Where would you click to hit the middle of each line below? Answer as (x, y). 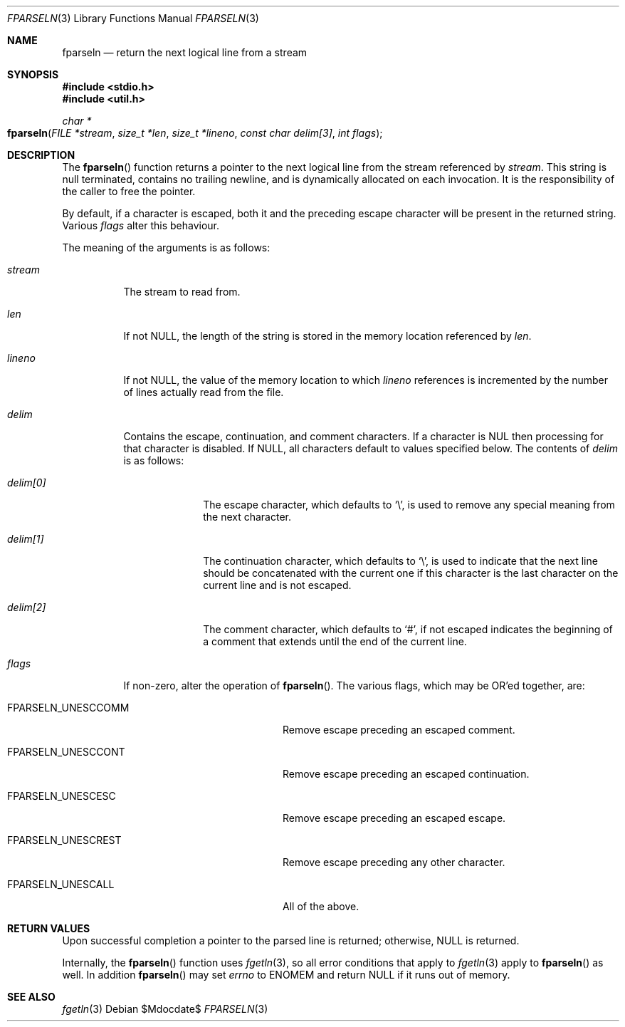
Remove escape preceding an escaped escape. (394, 818)
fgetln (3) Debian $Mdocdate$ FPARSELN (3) (165, 1009)
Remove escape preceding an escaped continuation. (406, 774)
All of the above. (321, 906)
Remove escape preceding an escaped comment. (399, 730)
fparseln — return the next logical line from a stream (185, 52)
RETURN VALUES (49, 928)
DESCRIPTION (41, 155)
